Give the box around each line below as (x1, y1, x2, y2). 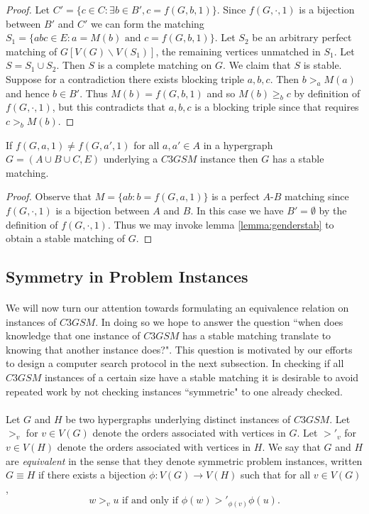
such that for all (241, 467, 311, 482)
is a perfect (211, 189, 260, 204)
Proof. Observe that (6, 189, 92, 204)
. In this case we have (190, 202, 284, 217)
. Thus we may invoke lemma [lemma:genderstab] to (107, 217, 334, 231)
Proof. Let (6, 2, 50, 16)
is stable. (303, 58, 342, 72)
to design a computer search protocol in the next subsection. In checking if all (6, 356, 344, 371)
